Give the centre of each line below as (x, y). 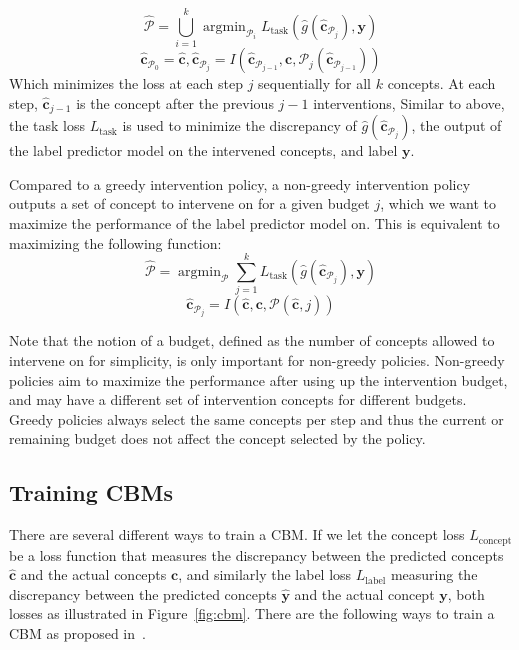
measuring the (434, 574)
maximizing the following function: (115, 242)
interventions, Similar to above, (409, 102)
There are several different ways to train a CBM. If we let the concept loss (237, 534)
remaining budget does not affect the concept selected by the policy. (217, 438)
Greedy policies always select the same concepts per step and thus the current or (256, 418)
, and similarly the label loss (265, 574)
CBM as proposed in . (77, 632)
